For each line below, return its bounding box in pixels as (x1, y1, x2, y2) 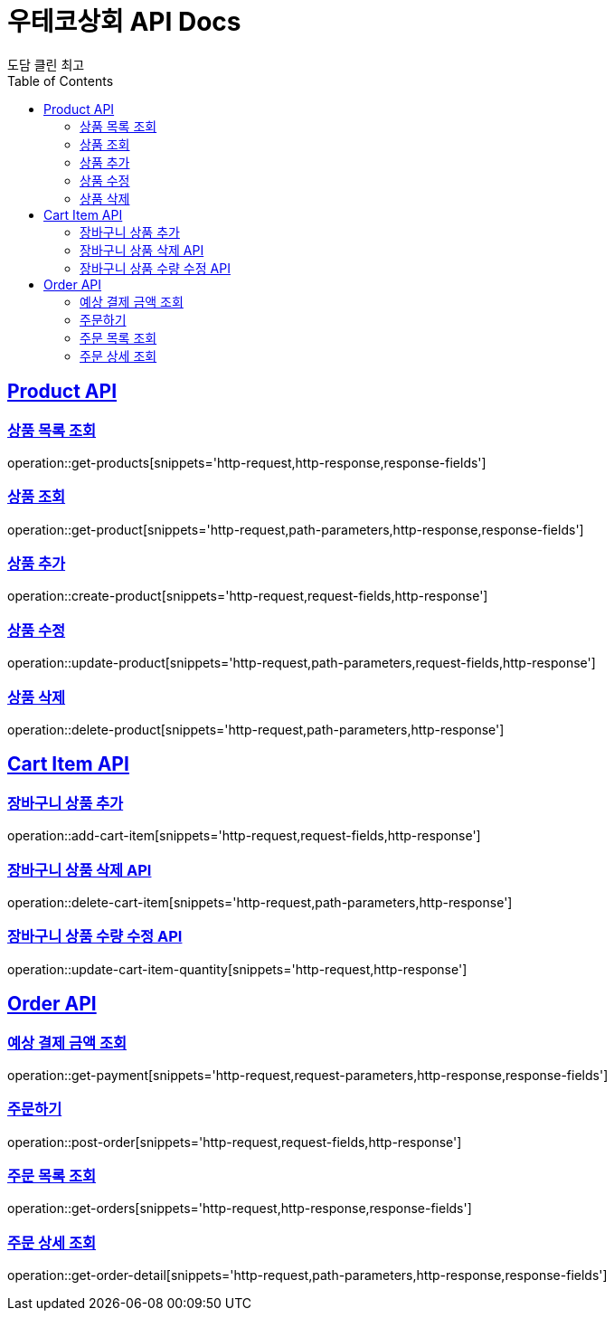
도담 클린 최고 (7, 56, 85, 72)
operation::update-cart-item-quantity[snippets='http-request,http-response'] (7, 961, 468, 977)
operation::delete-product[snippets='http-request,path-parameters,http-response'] (7, 721, 505, 737)
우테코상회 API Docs (7, 6, 241, 37)
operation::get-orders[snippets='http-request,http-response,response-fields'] (7, 1200, 472, 1217)
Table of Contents (7, 72, 114, 89)
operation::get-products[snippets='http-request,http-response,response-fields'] (7, 454, 486, 470)
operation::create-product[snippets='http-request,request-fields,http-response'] (7, 588, 488, 604)
